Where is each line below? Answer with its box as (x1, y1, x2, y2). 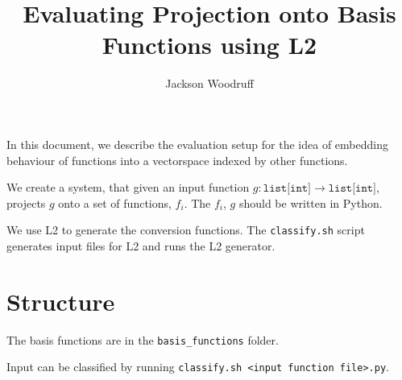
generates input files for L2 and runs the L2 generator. (6, 237, 276, 254)
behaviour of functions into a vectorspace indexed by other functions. (6, 151, 348, 168)
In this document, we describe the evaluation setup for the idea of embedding (6, 135, 388, 152)
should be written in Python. (238, 194, 383, 211)
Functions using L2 (102, 28, 317, 61)
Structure (6, 284, 115, 317)
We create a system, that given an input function (6, 179, 250, 196)
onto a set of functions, (58, 194, 172, 211)
